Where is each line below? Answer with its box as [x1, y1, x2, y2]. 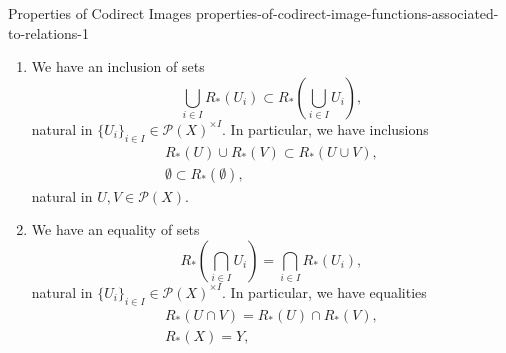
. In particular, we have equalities [222, 281, 427, 302]
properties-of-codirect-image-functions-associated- [195, 3, 499, 23]
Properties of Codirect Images [8, 3, 192, 23]
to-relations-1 [8, 22, 90, 43]
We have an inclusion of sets [31, 56, 205, 77]
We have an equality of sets [31, 219, 200, 240]
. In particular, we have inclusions [222, 118, 429, 139]
